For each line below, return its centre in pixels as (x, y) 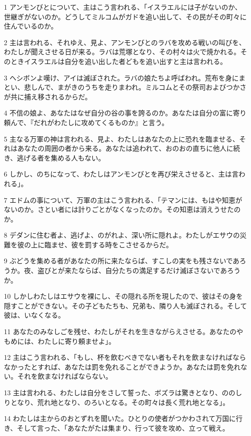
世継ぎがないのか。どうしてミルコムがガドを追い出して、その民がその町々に (125, 16)
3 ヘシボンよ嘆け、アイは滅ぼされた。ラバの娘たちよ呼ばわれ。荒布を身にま (125, 77)
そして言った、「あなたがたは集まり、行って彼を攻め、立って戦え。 (123, 428)
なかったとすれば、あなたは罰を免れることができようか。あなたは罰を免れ (122, 366)
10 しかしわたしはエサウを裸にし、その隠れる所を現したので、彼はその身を (124, 296)
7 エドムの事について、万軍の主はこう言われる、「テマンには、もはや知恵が (123, 200)
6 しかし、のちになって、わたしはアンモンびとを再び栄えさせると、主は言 (121, 174)
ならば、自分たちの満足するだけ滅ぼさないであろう (159, 270)
